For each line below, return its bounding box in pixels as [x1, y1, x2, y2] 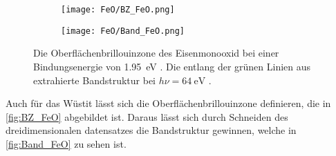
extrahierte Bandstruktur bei [33, 72, 156, 87]
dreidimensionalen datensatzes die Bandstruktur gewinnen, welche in [6, 123, 297, 137]
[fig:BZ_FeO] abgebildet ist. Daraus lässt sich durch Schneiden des [6, 109, 288, 124]
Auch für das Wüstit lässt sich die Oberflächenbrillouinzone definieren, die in [6, 96, 331, 110]
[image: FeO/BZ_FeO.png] [61, 5, 175, 14]
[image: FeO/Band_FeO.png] [61, 26, 185, 36]
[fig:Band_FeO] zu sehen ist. [6, 136, 127, 150]
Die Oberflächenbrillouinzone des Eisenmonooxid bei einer [33, 46, 279, 60]
